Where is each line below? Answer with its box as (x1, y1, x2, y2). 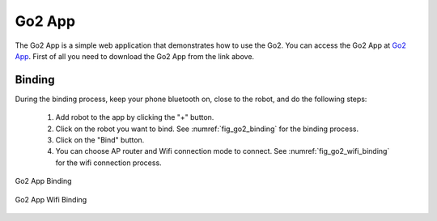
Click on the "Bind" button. (55, 135, 145, 145)
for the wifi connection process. (55, 158, 162, 168)
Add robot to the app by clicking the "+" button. (55, 113, 214, 122)
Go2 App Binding (15, 176, 72, 186)
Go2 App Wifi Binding (15, 194, 87, 204)
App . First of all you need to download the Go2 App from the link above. (15, 51, 255, 61)
